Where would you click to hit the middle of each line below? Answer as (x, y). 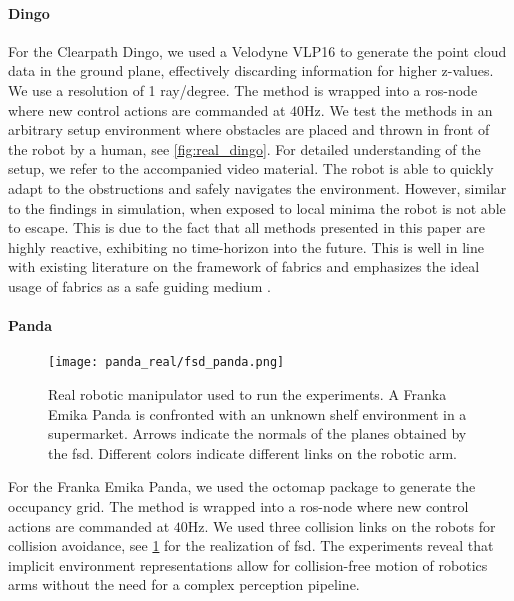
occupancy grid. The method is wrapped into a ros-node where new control (238, 505)
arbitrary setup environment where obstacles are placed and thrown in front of (249, 129)
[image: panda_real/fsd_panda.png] (166, 362)
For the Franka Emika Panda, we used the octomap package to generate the (242, 486)
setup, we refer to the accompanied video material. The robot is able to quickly (251, 168)
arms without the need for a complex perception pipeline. (184, 584)
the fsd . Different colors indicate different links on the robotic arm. (252, 452)
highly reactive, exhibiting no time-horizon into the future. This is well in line (246, 246)
